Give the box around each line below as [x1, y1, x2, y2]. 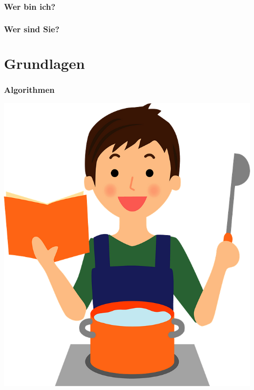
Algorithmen [4, 83, 55, 95]
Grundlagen [4, 53, 85, 73]
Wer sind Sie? [4, 22, 60, 35]
